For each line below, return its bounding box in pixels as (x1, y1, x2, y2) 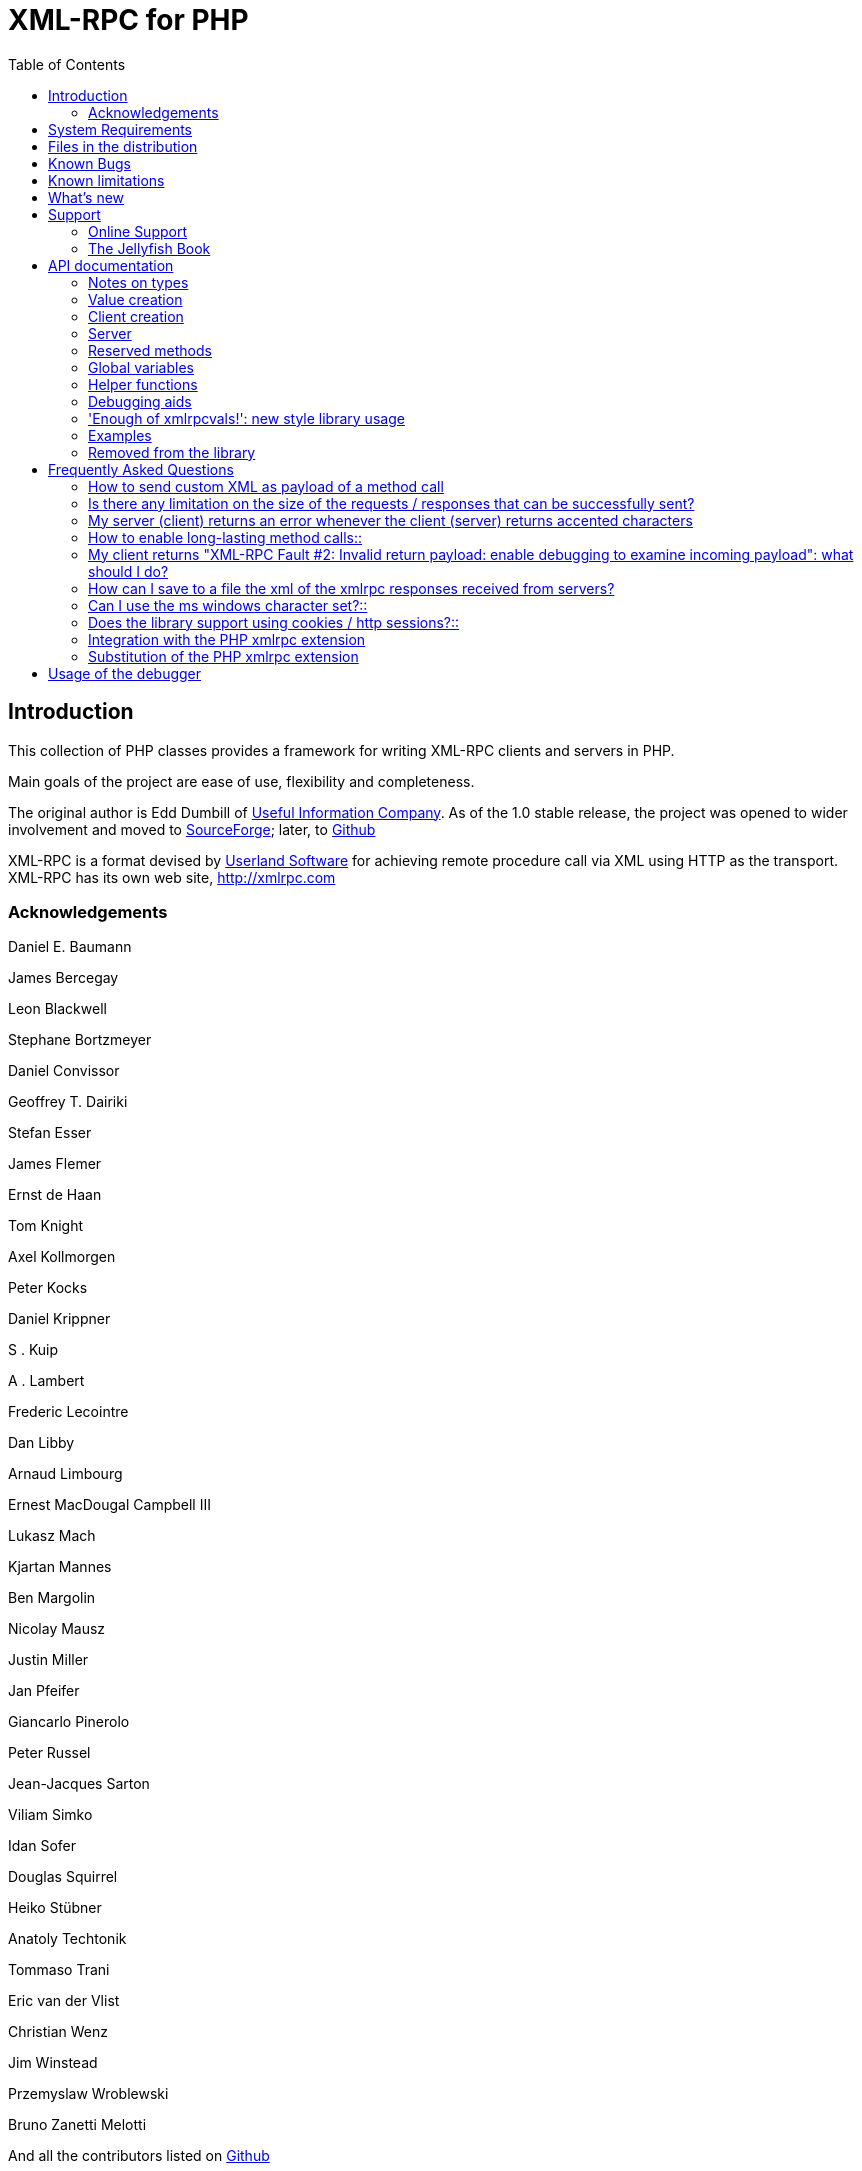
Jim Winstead (8, 2054, 98, 2072)
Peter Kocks (8, 1279, 88, 1297)
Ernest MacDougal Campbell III (8, 1496, 211, 1514)
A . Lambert (8, 1372, 85, 1390)
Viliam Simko (8, 1806, 93, 1824)
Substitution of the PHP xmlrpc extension (88, 647, 359, 665)
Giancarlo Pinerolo (8, 1713, 130, 1731)
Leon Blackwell (8, 1000, 107, 1018)
